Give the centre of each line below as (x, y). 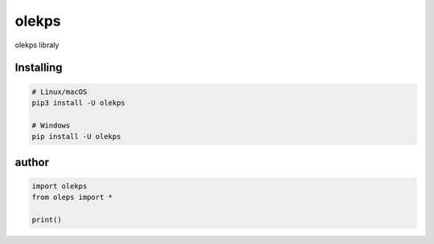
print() (47, 220)
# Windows (51, 125)
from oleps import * (72, 197)
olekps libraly (37, 45)
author (32, 162)
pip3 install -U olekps (79, 103)
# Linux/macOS (59, 91)
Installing (39, 68)
